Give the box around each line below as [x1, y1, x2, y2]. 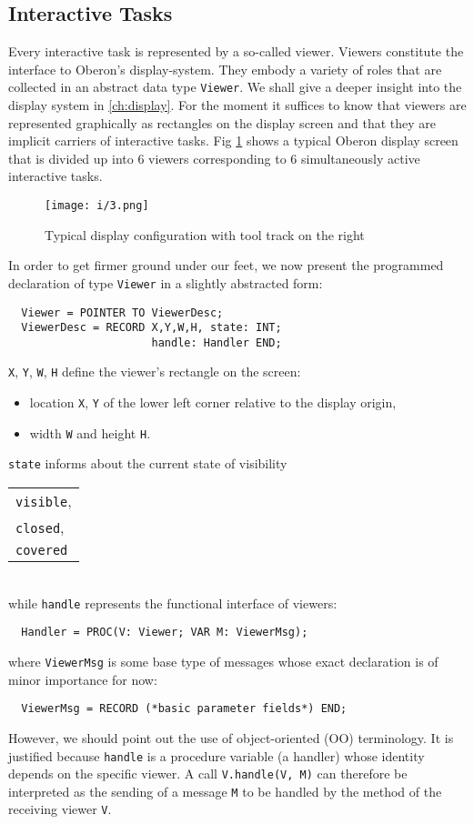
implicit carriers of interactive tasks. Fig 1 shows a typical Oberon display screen [8, 131, 459, 150]
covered [15, 543, 68, 558]
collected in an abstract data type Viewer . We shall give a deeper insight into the [8, 77, 462, 96]
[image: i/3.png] [45, 199, 149, 213]
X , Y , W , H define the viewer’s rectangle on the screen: [8, 362, 301, 381]
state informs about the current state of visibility [8, 454, 287, 473]
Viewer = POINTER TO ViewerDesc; [21, 306, 224, 319]
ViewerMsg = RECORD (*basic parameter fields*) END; [21, 702, 348, 716]
